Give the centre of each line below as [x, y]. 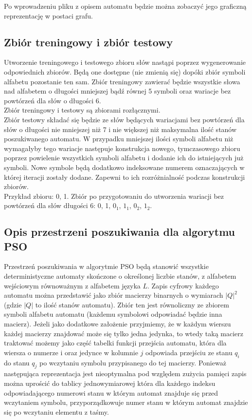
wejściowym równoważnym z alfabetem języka [72, 285]
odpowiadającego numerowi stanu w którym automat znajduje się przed [111, 392]
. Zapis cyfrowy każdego [183, 285]
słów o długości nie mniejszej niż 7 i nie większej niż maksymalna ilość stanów [120, 129]
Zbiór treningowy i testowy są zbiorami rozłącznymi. [82, 110]
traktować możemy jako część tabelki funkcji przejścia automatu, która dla [115, 343]
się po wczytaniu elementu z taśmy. [56, 411]
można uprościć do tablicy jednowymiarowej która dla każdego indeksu [110, 383]
